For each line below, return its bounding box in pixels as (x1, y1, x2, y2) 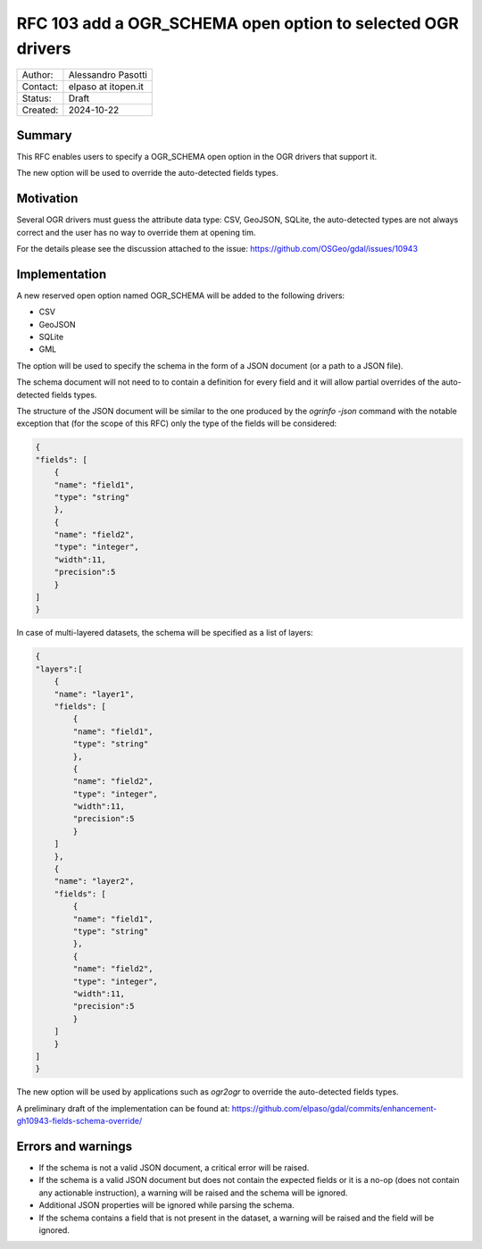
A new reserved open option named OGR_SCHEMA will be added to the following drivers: (16, 290, 345, 301)
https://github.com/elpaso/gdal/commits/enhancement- (231, 1103, 437, 1113)
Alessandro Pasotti (68, 69, 147, 81)
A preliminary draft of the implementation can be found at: (16, 1103, 230, 1113)
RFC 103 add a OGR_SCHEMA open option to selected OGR (16, 13, 460, 33)
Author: (21, 69, 54, 81)
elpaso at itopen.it (68, 80, 145, 93)
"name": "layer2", (54, 876, 135, 887)
